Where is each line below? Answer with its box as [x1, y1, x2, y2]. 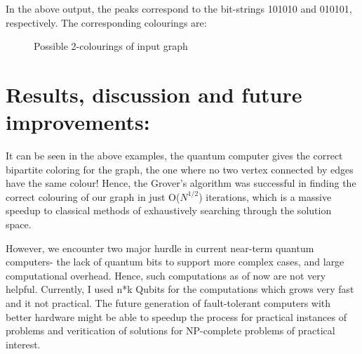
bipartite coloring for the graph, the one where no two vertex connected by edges [6, 162, 354, 176]
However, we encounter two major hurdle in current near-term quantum [6, 240, 314, 255]
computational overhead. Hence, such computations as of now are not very [6, 268, 326, 282]
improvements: [6, 107, 150, 136]
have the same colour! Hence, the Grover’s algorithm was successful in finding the [6, 176, 356, 190]
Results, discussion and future [6, 79, 302, 108]
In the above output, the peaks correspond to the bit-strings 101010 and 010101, [6, 1, 352, 15]
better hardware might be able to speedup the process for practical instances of [6, 309, 347, 324]
